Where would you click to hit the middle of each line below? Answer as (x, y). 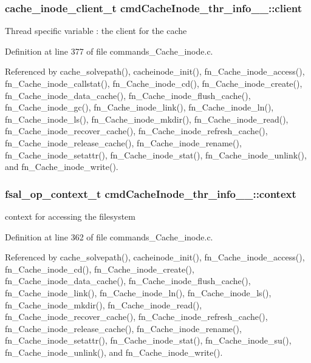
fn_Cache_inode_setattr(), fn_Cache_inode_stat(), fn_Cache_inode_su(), (148, 340)
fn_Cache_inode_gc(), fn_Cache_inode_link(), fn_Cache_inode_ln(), (139, 107)
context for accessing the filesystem (70, 216)
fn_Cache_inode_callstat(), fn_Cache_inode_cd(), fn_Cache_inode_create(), (154, 83)
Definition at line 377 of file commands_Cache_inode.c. (109, 51)
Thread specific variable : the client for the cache (96, 31)
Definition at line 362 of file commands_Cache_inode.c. (109, 236)
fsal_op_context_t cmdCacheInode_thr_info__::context (151, 193)
